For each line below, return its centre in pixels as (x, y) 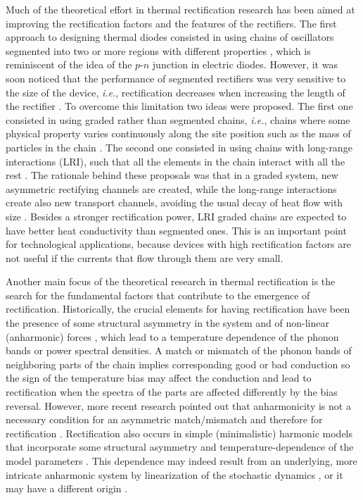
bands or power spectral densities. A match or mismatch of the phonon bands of (179, 350)
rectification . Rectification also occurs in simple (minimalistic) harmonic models (179, 433)
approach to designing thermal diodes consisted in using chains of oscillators (170, 37)
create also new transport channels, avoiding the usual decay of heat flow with (174, 202)
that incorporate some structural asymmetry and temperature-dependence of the (180, 447)
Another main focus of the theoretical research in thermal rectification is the (171, 281)
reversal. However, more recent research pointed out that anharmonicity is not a (178, 405)
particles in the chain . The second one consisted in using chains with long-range (179, 147)
